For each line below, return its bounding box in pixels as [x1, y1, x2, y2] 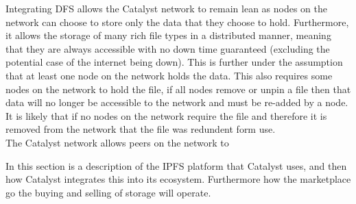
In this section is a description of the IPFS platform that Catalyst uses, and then [5, 158, 347, 173]
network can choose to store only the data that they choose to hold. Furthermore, [5, 14, 349, 29]
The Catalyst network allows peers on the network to [5, 135, 229, 149]
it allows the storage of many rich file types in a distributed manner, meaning [5, 28, 331, 42]
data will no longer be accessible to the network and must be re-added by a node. [5, 95, 348, 110]
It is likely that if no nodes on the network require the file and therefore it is [5, 108, 327, 123]
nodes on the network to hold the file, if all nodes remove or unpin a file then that [5, 81, 351, 96]
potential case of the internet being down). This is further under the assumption [5, 55, 343, 69]
